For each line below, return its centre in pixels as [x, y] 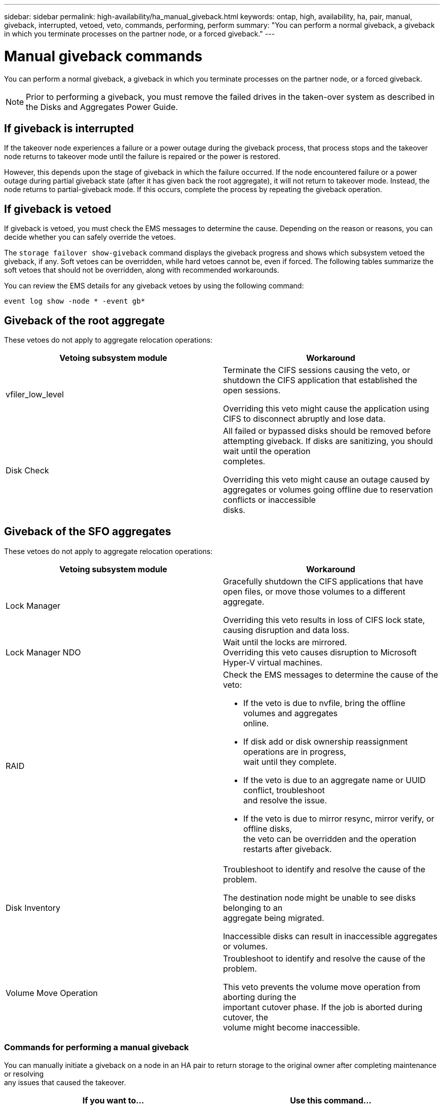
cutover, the [246, 1017]
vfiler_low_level [35, 395]
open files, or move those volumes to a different [314, 591]
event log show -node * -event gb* [75, 301]
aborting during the [260, 997]
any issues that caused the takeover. [65, 1082]
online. [256, 723]
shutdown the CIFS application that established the [320, 380]
